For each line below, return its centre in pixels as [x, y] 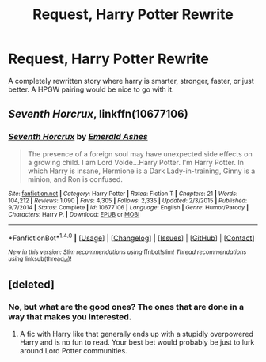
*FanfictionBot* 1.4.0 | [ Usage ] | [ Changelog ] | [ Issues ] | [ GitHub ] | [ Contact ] [131, 237]
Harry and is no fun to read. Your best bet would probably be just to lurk [137, 342]
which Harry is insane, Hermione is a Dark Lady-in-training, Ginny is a [141, 171]
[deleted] [32, 285]
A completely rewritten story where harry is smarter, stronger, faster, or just [131, 81]
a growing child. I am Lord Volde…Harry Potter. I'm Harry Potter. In [135, 162]
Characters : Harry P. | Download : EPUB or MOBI [74, 214]
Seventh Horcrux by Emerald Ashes [78, 137]
